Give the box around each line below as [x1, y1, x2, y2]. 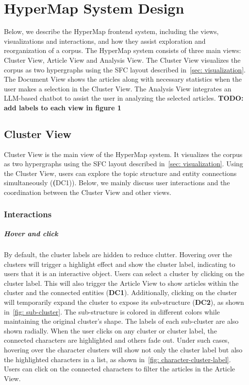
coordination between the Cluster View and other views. [4, 187, 171, 197]
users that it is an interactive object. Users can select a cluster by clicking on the [4, 268, 245, 279]
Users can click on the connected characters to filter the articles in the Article [4, 364, 235, 374]
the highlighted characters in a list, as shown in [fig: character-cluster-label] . [4, 354, 231, 364]
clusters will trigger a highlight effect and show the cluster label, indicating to [4, 259, 235, 269]
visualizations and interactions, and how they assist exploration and [4, 35, 206, 46]
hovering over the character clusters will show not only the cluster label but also [4, 344, 243, 354]
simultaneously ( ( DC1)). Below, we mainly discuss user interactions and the [4, 177, 230, 188]
